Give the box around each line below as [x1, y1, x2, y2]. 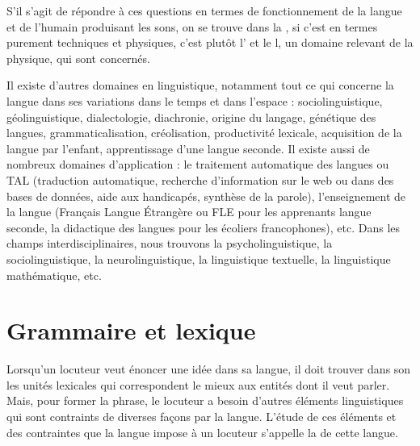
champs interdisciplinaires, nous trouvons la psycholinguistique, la [6, 235, 333, 252]
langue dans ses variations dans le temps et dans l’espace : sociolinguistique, [6, 92, 383, 109]
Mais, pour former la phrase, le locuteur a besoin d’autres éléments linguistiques [6, 392, 404, 409]
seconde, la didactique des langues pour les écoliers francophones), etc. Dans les [6, 219, 401, 236]
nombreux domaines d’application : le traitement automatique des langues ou [6, 156, 389, 173]
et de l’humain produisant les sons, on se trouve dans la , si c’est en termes [6, 18, 378, 35]
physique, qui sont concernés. [6, 49, 150, 66]
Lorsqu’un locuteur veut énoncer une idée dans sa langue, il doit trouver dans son [6, 361, 411, 377]
